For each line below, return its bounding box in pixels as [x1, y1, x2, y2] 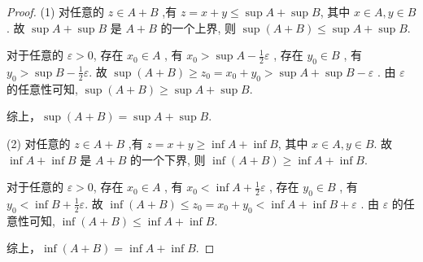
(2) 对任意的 [7, 134, 71, 151]
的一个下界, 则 [129, 151, 206, 168]
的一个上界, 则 [160, 19, 236, 36]
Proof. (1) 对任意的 [7, 3, 105, 20]
